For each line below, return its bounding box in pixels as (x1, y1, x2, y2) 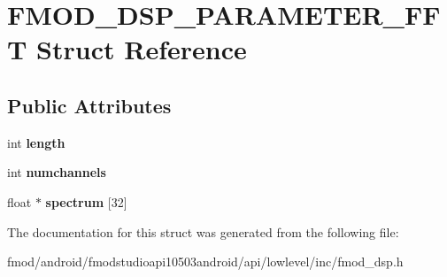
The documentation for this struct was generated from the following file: (7, 222, 399, 241)
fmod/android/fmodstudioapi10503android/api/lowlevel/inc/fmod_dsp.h (7, 252, 404, 271)
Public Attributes (7, 91, 172, 119)
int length (7, 133, 66, 151)
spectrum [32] (45, 192, 127, 211)
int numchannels (7, 163, 106, 181)
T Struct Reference (7, 31, 247, 67)
